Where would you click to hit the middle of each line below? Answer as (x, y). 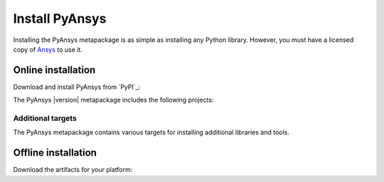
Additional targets (45, 118)
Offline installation (55, 153)
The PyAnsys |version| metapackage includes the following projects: (113, 100)
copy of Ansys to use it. (48, 49)
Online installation (54, 70)
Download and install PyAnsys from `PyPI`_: (77, 87)
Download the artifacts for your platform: (73, 170)
